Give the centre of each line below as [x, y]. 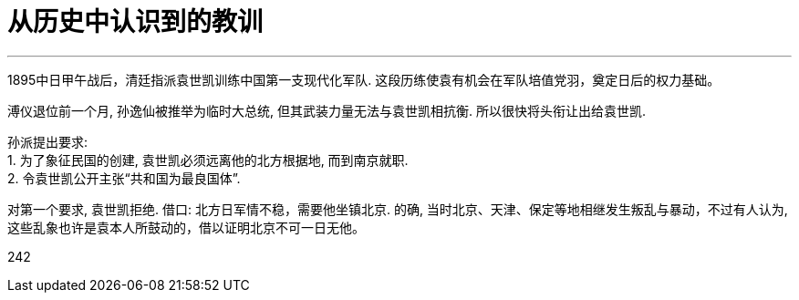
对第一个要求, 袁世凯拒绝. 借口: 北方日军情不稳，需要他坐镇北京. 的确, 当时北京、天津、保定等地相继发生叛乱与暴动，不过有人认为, [398, 209]
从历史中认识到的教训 [135, 22]
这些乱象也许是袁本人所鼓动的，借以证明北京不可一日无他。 [186, 227]
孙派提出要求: [48, 141]
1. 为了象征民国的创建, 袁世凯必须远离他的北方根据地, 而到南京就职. [208, 160]
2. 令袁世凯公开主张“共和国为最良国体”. [124, 178]
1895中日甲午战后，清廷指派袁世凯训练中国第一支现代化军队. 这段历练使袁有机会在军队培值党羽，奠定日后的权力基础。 [364, 79]
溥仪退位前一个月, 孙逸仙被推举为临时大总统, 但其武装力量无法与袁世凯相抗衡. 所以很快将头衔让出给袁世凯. [327, 110]
